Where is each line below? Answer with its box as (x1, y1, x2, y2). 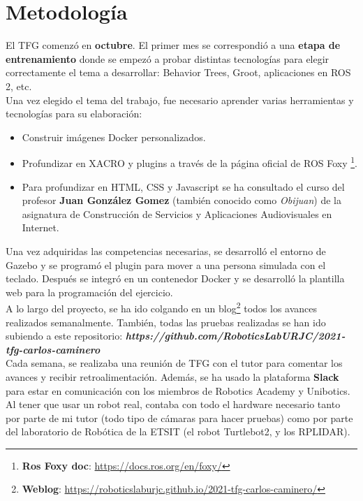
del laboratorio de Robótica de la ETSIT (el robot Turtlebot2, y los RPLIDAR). (6, 424, 350, 439)
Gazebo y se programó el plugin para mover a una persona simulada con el (6, 257, 326, 272)
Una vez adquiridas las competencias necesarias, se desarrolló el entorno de (6, 243, 326, 258)
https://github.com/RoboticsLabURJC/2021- (125, 328, 346, 343)
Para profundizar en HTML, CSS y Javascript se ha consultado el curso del (22, 179, 345, 194)
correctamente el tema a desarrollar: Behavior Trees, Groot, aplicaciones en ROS (6, 65, 351, 80)
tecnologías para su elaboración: (6, 106, 142, 121)
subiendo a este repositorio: (6, 328, 123, 343)
